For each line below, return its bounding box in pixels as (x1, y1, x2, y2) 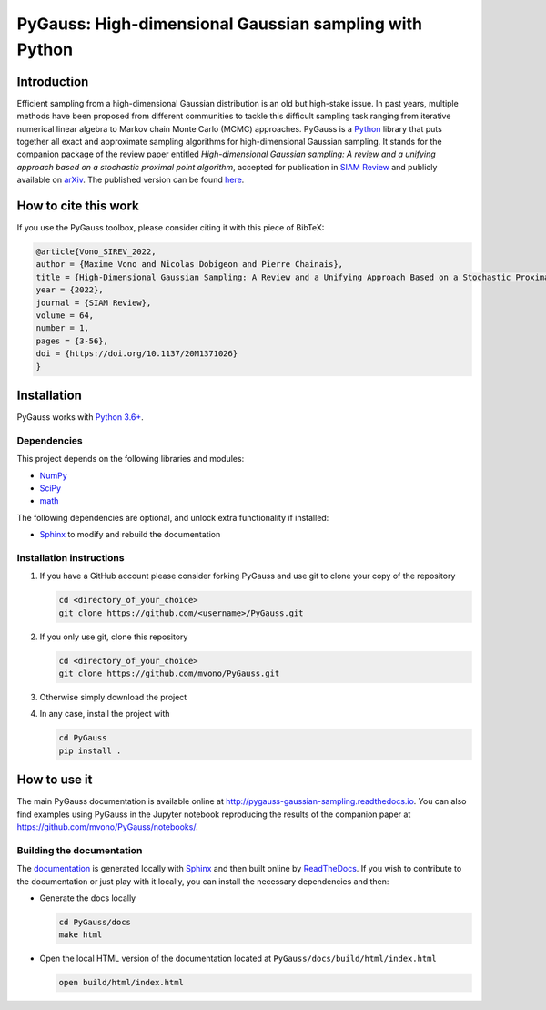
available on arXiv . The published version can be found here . (16, 174, 245, 186)
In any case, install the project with (39, 709, 170, 719)
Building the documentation (16, 843, 143, 856)
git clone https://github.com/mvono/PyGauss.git (58, 668, 280, 678)
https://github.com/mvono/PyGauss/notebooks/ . (16, 821, 199, 832)
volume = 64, (35, 311, 95, 321)
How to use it (16, 772, 93, 788)
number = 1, (35, 323, 90, 333)
